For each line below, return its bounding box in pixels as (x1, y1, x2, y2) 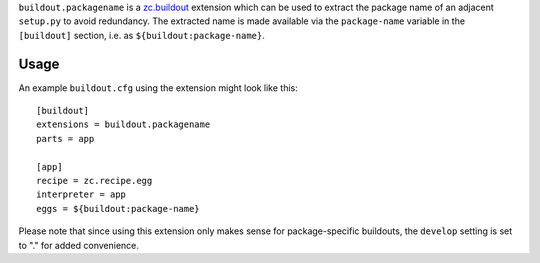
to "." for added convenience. (18, 239, 140, 251)
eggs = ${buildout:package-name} (36, 203, 200, 214)
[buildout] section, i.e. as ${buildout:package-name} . (18, 29, 265, 41)
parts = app (36, 133, 95, 144)
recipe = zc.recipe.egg (36, 175, 153, 187)
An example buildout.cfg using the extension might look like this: (18, 81, 299, 94)
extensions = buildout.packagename (36, 119, 211, 130)
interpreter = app (36, 189, 127, 200)
